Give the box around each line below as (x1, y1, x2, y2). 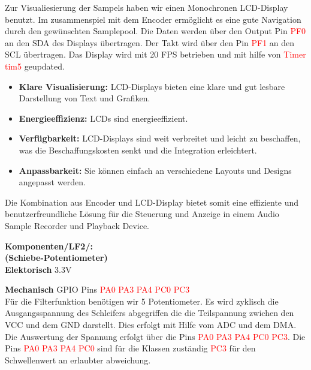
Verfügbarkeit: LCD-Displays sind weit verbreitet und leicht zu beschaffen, (19, 132, 301, 145)
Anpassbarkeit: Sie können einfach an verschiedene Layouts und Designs (19, 164, 292, 176)
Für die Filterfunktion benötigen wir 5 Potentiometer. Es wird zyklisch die (5, 294, 279, 307)
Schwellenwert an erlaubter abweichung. (5, 353, 151, 366)
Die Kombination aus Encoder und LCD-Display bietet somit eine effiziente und (5, 195, 299, 208)
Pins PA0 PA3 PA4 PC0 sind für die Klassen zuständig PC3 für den (5, 342, 256, 354)
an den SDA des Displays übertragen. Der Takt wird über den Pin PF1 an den (5, 36, 295, 49)
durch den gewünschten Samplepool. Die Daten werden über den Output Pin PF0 (5, 25, 306, 37)
